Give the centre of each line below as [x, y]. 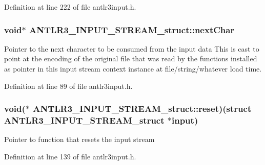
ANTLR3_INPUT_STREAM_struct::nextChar [132, 29]
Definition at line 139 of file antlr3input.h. [70, 156]
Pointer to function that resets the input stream [79, 139]
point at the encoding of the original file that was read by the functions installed [131, 58]
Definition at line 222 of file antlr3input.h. [70, 7]
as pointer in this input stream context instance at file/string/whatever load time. [133, 68]
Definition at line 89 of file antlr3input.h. [68, 86]
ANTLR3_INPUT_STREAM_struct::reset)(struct [142, 109]
